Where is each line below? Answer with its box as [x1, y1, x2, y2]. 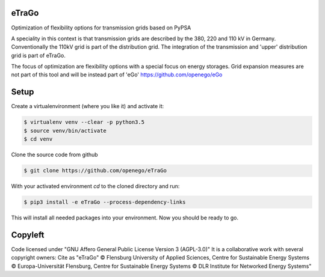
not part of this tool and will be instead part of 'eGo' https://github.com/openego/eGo [11, 71, 223, 78]
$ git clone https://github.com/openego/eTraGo [23, 167, 167, 174]
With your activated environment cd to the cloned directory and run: [11, 183, 180, 190]
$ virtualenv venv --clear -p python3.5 [23, 119, 144, 126]
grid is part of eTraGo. [11, 52, 66, 59]
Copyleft [11, 230, 45, 240]
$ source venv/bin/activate [23, 127, 107, 134]
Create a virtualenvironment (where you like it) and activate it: [11, 103, 164, 110]
